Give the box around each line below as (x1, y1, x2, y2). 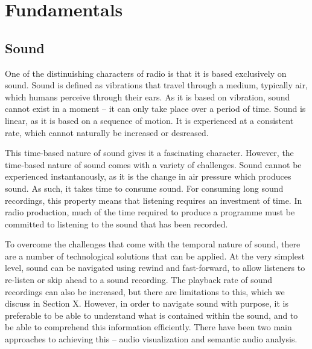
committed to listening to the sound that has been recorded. (5, 217, 228, 230)
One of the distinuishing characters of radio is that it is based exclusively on (5, 67, 287, 79)
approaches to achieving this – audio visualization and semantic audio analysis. (5, 333, 298, 345)
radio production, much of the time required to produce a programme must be (5, 206, 295, 218)
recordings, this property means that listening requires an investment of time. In (5, 194, 302, 206)
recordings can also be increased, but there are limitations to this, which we (5, 285, 285, 298)
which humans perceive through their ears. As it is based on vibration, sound (5, 90, 290, 103)
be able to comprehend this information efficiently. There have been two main (5, 321, 292, 333)
